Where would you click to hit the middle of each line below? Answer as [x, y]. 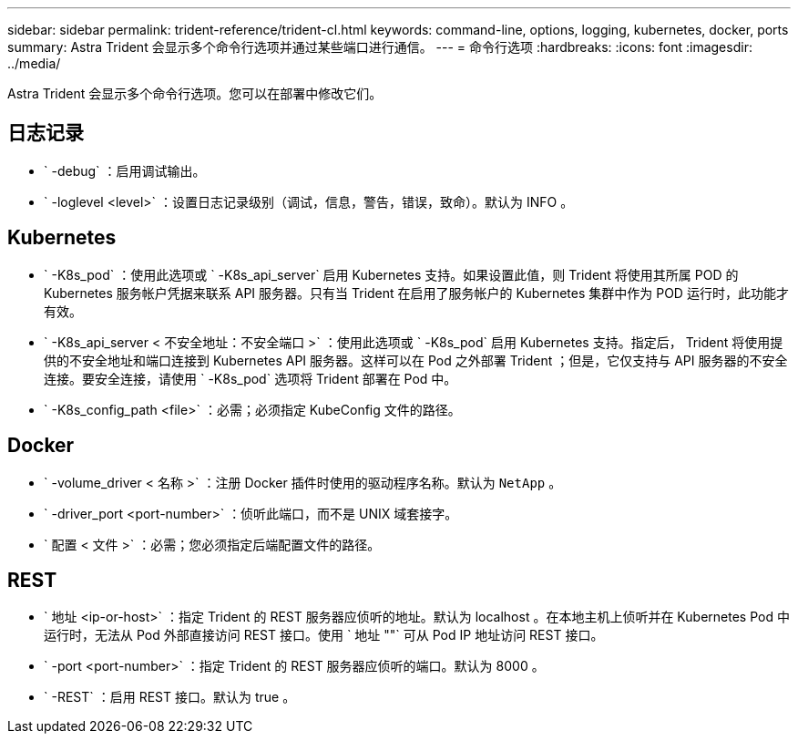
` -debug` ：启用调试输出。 [125, 170]
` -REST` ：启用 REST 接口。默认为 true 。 [170, 697]
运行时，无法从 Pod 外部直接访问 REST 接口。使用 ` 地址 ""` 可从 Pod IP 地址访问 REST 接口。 [324, 635]
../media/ [34, 63]
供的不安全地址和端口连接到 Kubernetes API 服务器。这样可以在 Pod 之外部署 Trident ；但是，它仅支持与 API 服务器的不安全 [416, 360]
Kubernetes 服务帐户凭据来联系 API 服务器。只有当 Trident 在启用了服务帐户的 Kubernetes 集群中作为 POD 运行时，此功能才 [416, 293]
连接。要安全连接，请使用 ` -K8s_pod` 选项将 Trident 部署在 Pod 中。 [251, 378]
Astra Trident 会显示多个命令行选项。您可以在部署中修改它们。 [195, 93]
